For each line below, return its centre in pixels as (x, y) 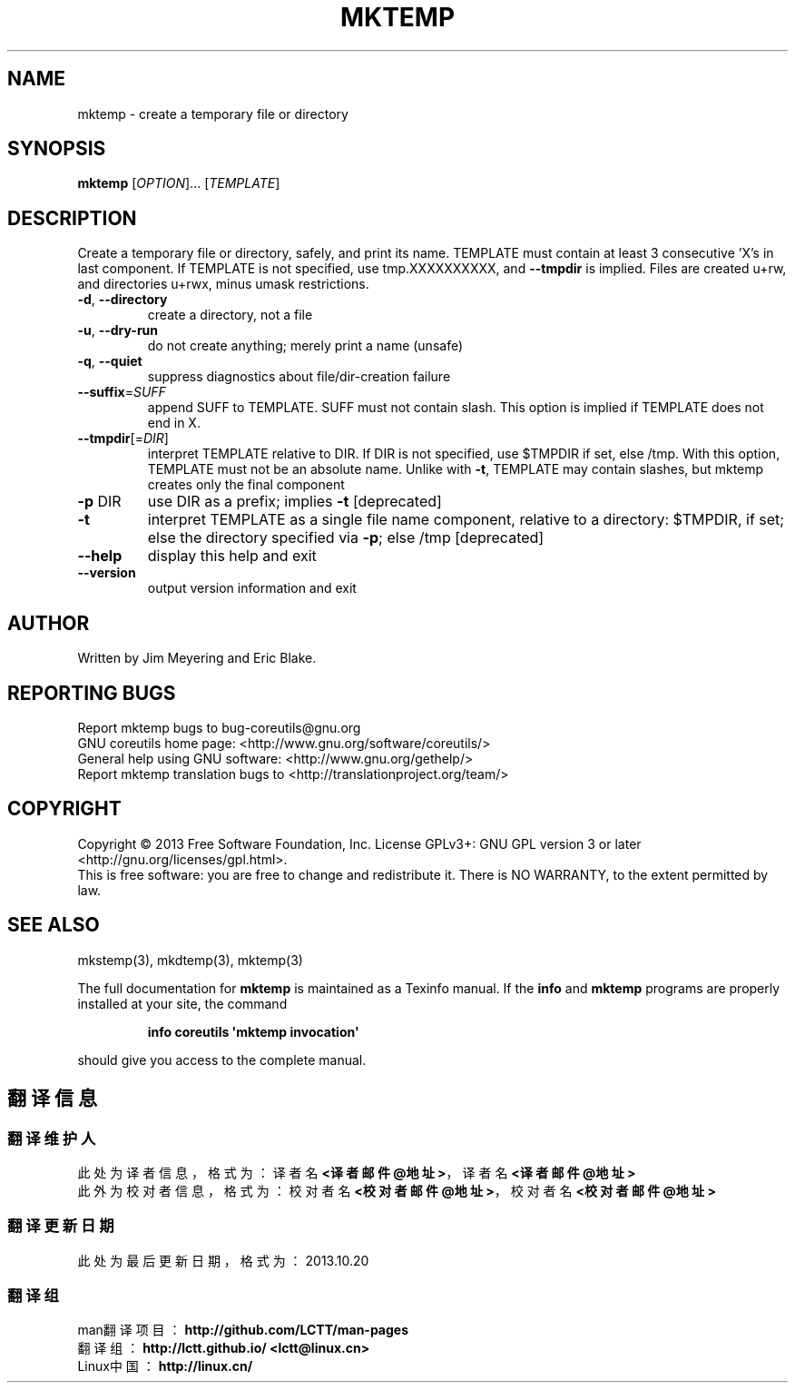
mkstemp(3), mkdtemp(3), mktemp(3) (190, 960)
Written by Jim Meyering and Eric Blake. (197, 658)
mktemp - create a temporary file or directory (213, 113)
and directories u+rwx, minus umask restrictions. (223, 284)
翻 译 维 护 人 (52, 1138)
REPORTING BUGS (92, 693)
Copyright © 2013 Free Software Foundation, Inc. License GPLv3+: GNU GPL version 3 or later (359, 843)
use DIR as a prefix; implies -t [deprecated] (294, 502)
